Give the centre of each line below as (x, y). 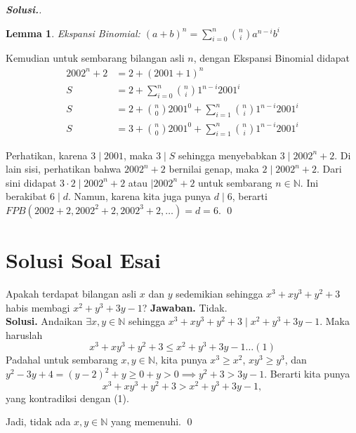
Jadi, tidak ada (38, 421)
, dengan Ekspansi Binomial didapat (271, 58)
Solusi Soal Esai (83, 260)
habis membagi (38, 307)
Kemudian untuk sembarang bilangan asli (95, 58)
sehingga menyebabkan (228, 155)
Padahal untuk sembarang (62, 360)
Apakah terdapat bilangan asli (71, 293)
